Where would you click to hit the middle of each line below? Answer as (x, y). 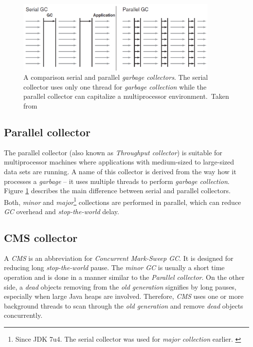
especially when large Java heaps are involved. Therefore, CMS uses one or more (124, 296)
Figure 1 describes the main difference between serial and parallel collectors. (117, 191)
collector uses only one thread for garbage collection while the (115, 86)
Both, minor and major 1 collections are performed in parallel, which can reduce (123, 201)
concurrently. (23, 315)
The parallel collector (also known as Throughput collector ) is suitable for (113, 152)
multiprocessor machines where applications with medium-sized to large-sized (119, 162)
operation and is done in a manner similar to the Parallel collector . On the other (124, 277)
